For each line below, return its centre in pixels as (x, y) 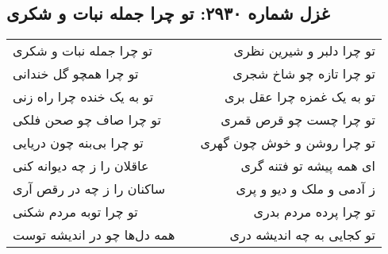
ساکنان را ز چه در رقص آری (89, 189)
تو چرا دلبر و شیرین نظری (304, 51)
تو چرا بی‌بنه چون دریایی (78, 143)
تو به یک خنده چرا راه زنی (83, 97)
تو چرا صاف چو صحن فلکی (87, 120)
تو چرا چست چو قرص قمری (298, 120)
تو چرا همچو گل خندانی (76, 74)
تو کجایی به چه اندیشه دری (302, 235)
